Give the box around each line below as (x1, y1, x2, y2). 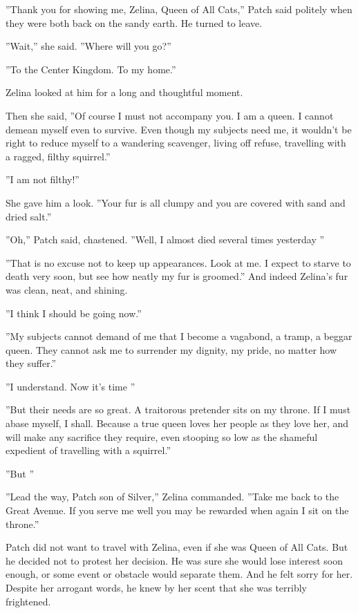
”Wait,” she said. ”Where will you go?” (6, 39, 171, 53)
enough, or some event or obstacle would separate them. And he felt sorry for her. (6, 567, 353, 581)
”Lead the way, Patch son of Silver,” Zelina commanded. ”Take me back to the (6, 489, 339, 504)
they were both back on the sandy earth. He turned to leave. (6, 15, 263, 30)
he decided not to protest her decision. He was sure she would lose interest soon (6, 553, 343, 567)
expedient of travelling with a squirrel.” (6, 443, 171, 458)
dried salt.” (6, 209, 52, 223)
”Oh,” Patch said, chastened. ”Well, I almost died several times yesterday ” (6, 232, 325, 247)
